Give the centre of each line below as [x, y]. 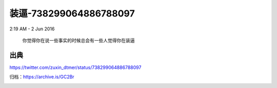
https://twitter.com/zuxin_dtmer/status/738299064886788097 [75, 67]
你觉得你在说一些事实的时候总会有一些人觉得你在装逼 [78, 40]
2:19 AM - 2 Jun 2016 [32, 29]
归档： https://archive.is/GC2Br [42, 77]
